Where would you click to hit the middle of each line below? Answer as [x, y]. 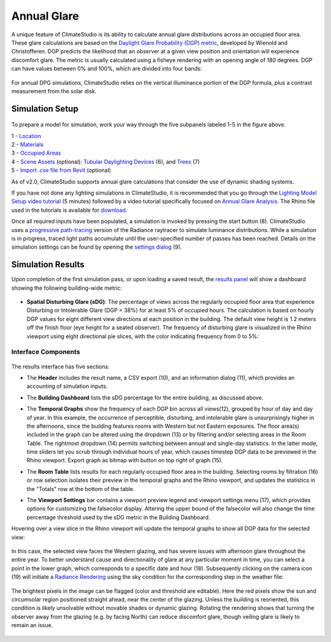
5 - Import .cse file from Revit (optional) [61, 170]
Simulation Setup [45, 108]
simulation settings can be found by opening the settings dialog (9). [97, 247]
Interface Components [46, 352]
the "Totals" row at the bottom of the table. [81, 489]
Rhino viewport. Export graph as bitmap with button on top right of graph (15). [125, 460]
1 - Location [26, 136]
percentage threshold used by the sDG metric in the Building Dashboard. [119, 517]
